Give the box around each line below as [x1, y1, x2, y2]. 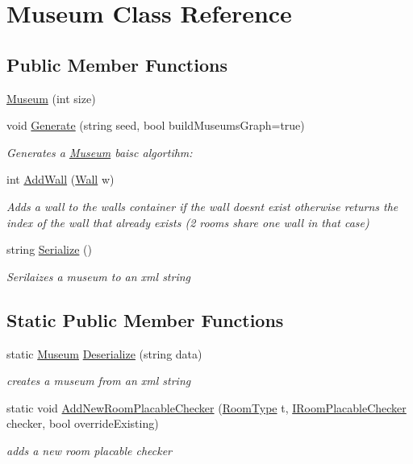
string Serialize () [6, 241, 92, 258]
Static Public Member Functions [6, 307, 284, 332]
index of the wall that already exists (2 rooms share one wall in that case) [6, 213, 369, 230]
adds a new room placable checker [6, 441, 173, 458]
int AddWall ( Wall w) [6, 171, 115, 188]
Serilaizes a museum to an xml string [6, 267, 191, 284]
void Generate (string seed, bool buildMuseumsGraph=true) [6, 117, 305, 134]
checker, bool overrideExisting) [6, 415, 159, 432]
